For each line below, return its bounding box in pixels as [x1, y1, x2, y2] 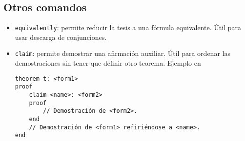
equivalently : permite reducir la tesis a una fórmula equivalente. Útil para [15, 22, 241, 33]
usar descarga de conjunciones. [15, 32, 107, 42]
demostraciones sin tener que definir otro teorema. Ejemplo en [15, 58, 201, 68]
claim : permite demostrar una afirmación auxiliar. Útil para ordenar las [15, 48, 230, 58]
